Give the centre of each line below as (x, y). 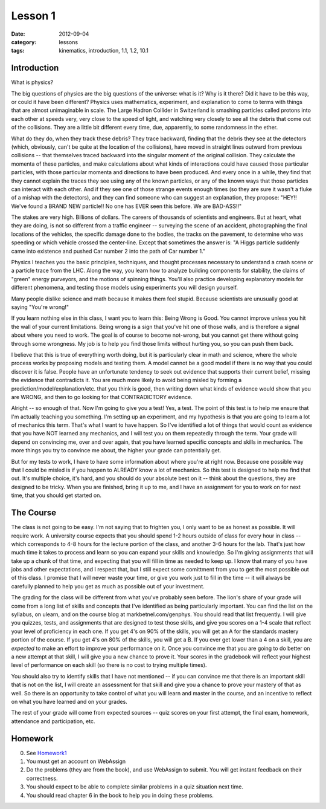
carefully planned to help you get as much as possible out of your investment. (108, 586)
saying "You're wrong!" (40, 307)
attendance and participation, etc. (53, 721)
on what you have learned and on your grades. (69, 701)
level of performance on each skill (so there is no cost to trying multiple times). (109, 665)
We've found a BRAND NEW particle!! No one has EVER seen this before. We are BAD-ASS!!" (126, 206)
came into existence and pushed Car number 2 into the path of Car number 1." (108, 251)
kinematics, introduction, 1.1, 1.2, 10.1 (104, 51)
